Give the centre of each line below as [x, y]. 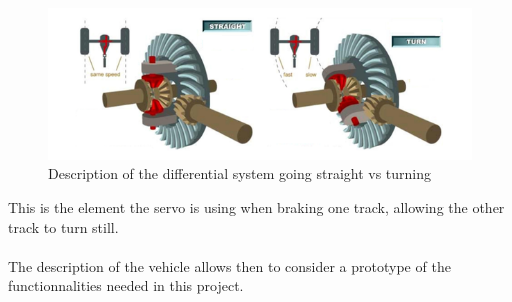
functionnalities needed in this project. [126, 285]
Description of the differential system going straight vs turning [240, 173]
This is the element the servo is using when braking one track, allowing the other [256, 206]
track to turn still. [63, 226]
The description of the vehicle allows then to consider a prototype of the [229, 265]
